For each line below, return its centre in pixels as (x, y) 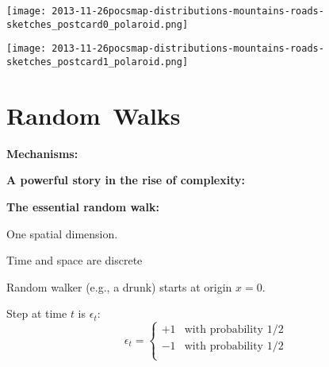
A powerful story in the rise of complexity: (126, 180)
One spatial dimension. (62, 233)
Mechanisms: (42, 153)
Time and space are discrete (75, 260)
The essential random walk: (83, 206)
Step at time (37, 313)
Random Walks (94, 115)
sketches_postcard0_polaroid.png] (98, 24)
